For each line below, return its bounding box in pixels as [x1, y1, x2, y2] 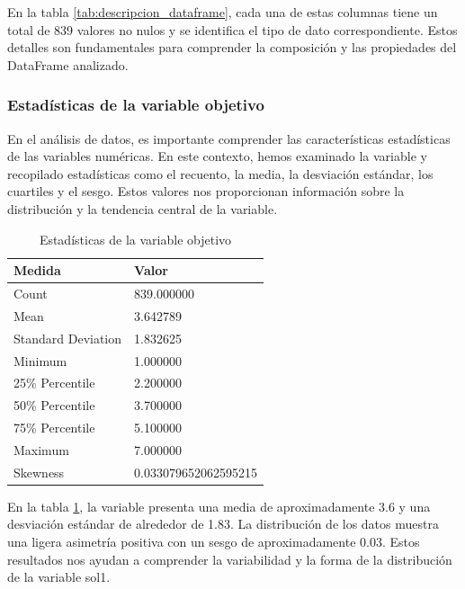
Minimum [13, 351, 67, 370]
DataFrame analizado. [7, 55, 129, 74]
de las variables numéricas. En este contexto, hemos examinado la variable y [7, 147, 427, 165]
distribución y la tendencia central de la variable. [7, 199, 278, 218]
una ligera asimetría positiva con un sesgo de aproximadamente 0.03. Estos [7, 532, 420, 551]
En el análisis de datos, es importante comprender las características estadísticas [7, 129, 451, 147]
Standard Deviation [13, 328, 122, 347]
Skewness [13, 462, 65, 481]
